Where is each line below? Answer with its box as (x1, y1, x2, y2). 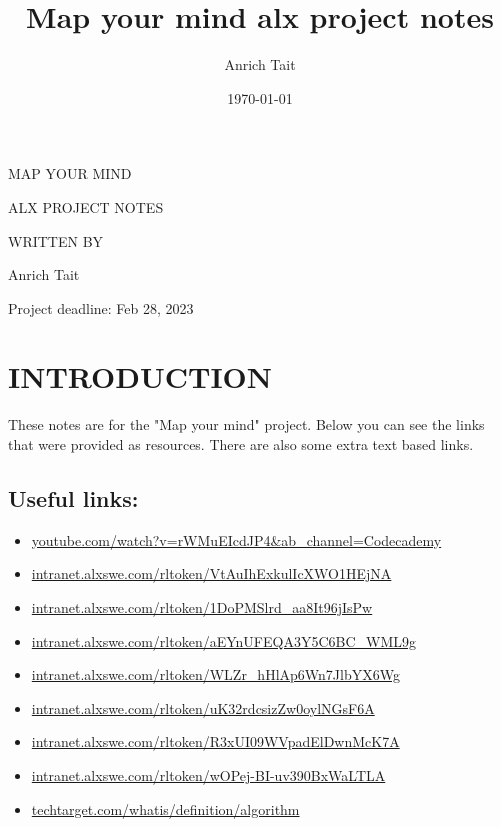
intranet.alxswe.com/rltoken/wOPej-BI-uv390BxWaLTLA (31, 764, 386, 785)
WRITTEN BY (8, 230, 104, 251)
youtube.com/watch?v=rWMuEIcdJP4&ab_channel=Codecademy (31, 529, 442, 550)
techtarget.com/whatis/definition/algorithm (31, 798, 300, 819)
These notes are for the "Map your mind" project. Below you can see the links (8, 414, 485, 435)
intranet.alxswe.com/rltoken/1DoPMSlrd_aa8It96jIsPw (31, 596, 373, 617)
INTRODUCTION (8, 356, 273, 397)
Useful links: (8, 482, 139, 513)
